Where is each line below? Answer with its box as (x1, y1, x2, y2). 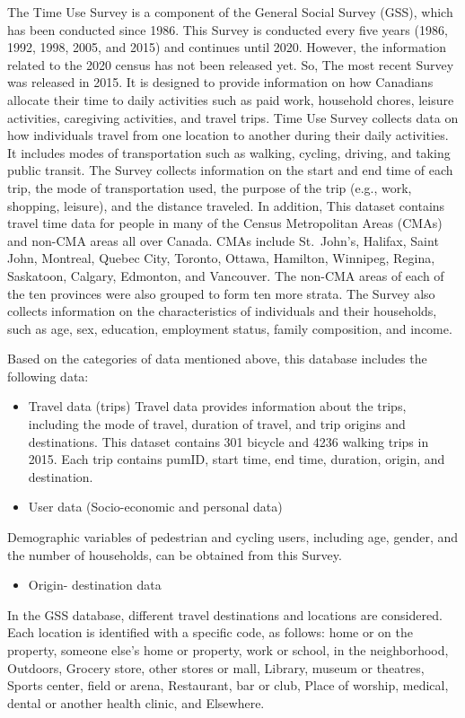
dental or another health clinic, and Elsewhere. (7, 693, 265, 712)
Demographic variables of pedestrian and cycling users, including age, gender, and (7, 528, 459, 547)
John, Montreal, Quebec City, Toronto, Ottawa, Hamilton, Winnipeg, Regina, (7, 249, 435, 267)
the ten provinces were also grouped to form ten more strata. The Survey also (7, 284, 435, 302)
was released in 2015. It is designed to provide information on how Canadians (7, 73, 434, 92)
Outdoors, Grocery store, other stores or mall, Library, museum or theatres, (7, 658, 425, 677)
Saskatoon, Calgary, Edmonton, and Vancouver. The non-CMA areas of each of (7, 266, 444, 285)
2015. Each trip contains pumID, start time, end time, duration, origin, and (28, 450, 445, 468)
